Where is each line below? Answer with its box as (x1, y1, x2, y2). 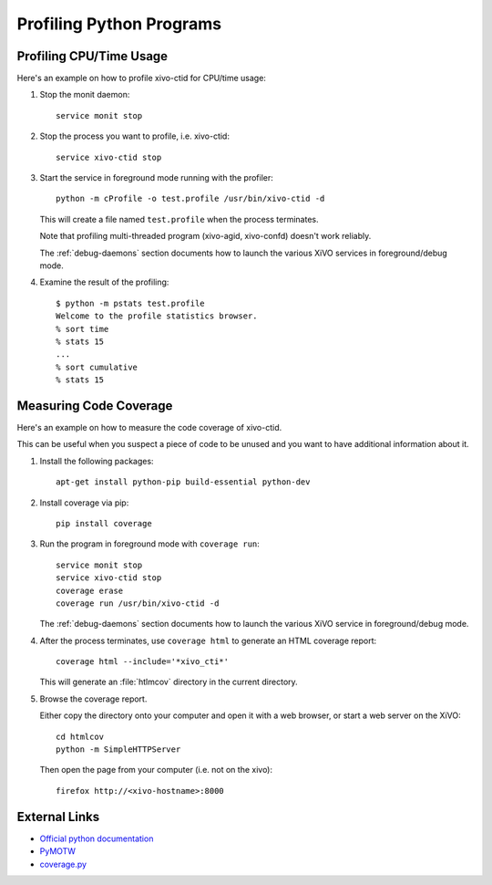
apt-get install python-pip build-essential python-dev (56, 477, 311, 487)
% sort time (56, 324, 109, 334)
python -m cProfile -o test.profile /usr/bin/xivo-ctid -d (56, 193, 325, 204)
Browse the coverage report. (39, 693, 148, 704)
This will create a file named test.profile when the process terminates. (39, 213, 319, 224)
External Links (16, 808, 100, 825)
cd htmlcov (56, 731, 105, 742)
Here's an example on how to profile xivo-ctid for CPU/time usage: (16, 73, 266, 84)
